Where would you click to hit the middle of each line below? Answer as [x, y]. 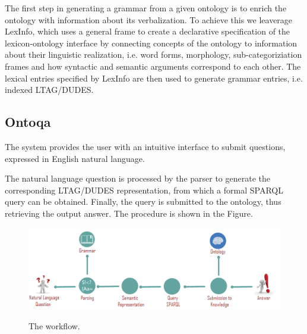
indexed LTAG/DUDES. [49, 90]
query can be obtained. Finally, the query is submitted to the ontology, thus [143, 202]
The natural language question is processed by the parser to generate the [138, 178]
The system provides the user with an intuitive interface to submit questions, [145, 146]
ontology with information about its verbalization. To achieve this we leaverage [149, 19]
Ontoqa [28, 122]
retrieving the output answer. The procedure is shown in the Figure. [129, 213]
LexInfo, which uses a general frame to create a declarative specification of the [148, 31]
